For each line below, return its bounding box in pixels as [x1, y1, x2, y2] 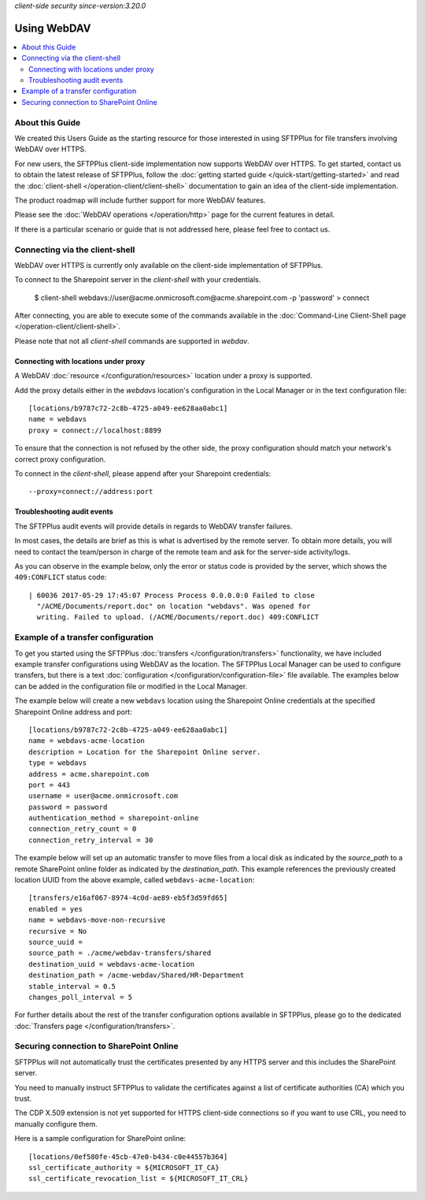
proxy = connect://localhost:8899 [28, 425, 161, 435]
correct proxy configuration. [14, 454, 106, 464]
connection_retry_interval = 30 [28, 835, 153, 845]
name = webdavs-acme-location [28, 737, 146, 745]
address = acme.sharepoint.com [28, 769, 150, 778]
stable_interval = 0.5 [28, 982, 116, 990]
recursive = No [28, 927, 87, 935]
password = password [28, 802, 108, 812]
